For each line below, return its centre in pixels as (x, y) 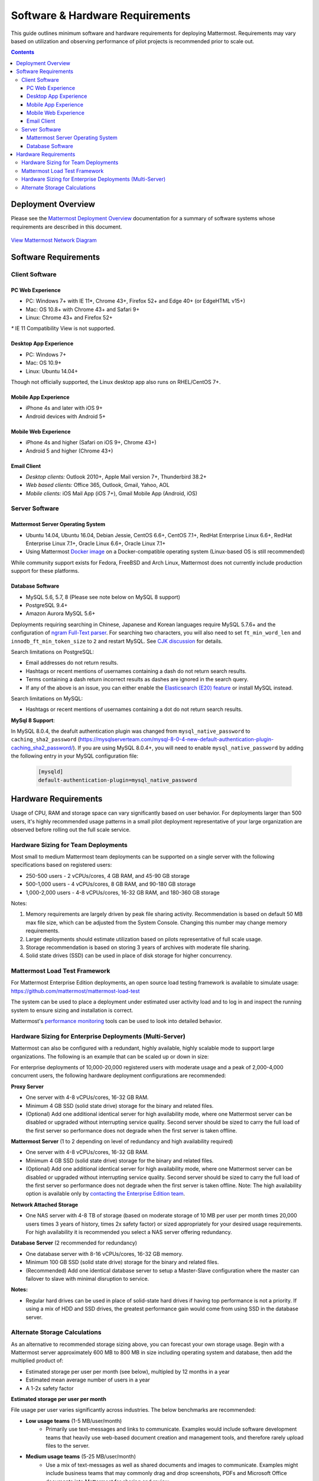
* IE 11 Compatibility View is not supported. (63, 328)
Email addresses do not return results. (72, 663)
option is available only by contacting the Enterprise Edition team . (105, 1194)
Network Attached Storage (45, 1204)
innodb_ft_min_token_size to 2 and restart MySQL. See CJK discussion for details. (117, 641)
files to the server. (68, 1445)
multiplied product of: (37, 1361)
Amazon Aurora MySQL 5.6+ (61, 614)
